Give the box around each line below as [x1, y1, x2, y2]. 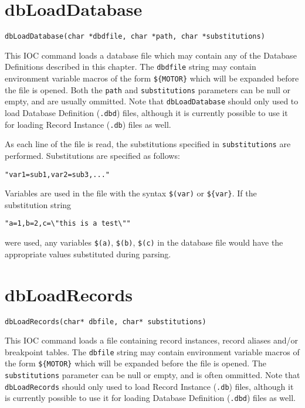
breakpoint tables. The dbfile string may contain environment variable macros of [5, 345, 300, 358]
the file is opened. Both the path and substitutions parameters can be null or [5, 83, 290, 96]
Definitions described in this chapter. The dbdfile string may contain [5, 60, 256, 73]
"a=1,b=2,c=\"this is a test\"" [5, 219, 131, 228]
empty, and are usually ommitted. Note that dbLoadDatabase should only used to [5, 95, 299, 107]
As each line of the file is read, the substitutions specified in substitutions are [5, 138, 291, 150]
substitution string [5, 198, 72, 210]
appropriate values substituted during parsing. [5, 247, 171, 260]
